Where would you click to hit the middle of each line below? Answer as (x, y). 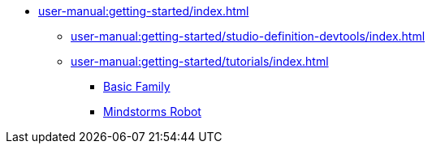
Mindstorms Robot (152, 111)
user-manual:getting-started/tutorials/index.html (200, 61)
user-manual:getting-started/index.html (144, 11)
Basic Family (137, 86)
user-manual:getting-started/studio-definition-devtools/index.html (248, 36)
